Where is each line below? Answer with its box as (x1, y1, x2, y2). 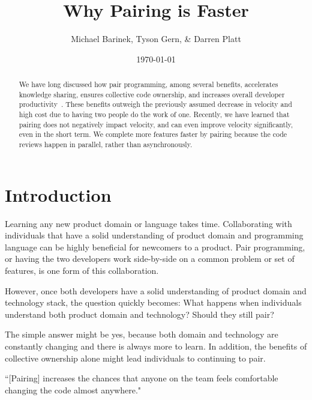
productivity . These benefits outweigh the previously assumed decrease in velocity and (19, 99, 292, 109)
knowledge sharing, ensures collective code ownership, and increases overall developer (19, 89, 285, 99)
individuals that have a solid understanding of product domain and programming (5, 229, 304, 241)
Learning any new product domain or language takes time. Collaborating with (5, 217, 292, 229)
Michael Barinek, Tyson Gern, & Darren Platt (71, 32, 241, 45)
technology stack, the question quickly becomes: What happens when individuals (5, 296, 302, 309)
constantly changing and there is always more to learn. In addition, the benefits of (5, 339, 307, 352)
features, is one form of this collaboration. (5, 264, 159, 277)
